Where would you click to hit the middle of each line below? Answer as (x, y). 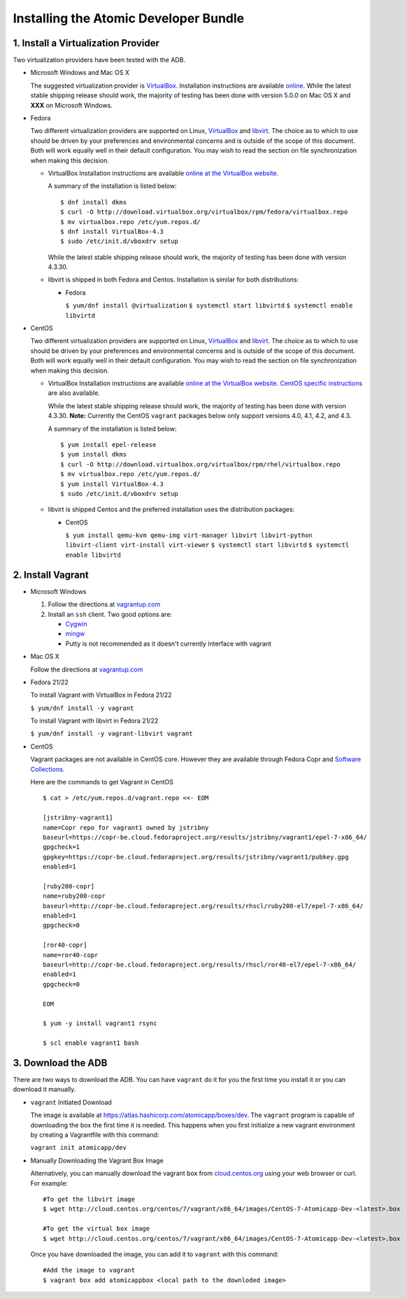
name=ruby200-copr (74, 896)
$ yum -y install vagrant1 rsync (100, 1023)
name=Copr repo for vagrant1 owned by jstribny (126, 827)
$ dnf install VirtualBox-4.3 (112, 231)
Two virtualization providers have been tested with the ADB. (99, 60)
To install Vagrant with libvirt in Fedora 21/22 (94, 721)
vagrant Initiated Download (71, 1102)
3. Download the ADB (60, 1063)
